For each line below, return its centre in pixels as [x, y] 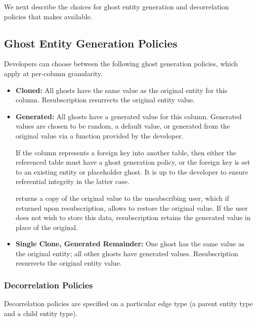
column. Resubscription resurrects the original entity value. [105, 100]
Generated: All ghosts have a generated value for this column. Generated [128, 116]
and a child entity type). [41, 313]
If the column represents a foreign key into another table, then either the [126, 152]
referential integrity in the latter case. [72, 181]
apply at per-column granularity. [53, 73]
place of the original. [47, 227]
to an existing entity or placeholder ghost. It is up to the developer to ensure [132, 171]
